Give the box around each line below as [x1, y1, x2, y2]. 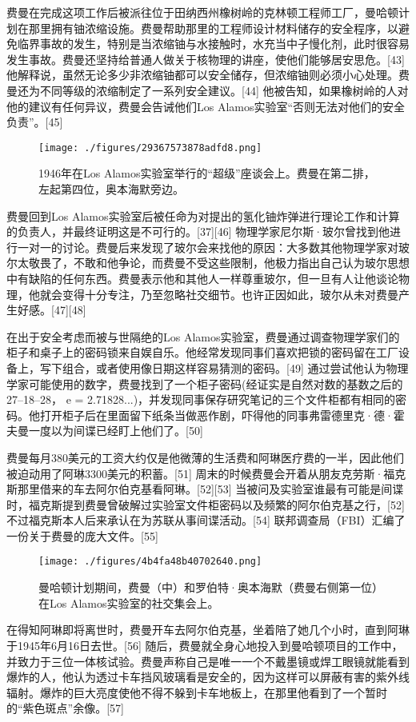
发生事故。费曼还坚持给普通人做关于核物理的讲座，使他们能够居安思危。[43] [6, 50, 405, 67]
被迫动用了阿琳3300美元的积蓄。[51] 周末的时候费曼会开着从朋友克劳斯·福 [6, 465, 395, 481]
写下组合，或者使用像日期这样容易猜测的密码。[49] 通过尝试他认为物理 [39, 359, 409, 376]
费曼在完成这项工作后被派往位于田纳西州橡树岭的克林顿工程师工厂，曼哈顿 [6, 4, 398, 20]
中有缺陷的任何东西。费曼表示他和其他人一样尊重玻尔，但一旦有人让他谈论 [6, 269, 398, 286]
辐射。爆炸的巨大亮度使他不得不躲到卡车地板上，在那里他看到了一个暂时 [6, 684, 387, 700]
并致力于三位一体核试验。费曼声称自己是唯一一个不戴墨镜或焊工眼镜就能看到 [6, 652, 410, 669]
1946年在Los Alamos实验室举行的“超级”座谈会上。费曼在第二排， [38, 165, 375, 181]
